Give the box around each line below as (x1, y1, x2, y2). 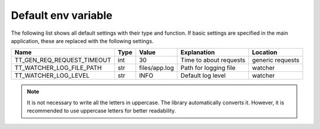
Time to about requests (180, 56, 246, 64)
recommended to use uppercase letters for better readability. (27, 107, 176, 114)
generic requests (252, 56, 299, 64)
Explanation (180, 48, 215, 57)
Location (252, 48, 278, 57)
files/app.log (139, 64, 174, 72)
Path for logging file (180, 64, 236, 72)
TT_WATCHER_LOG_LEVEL (14, 71, 90, 80)
